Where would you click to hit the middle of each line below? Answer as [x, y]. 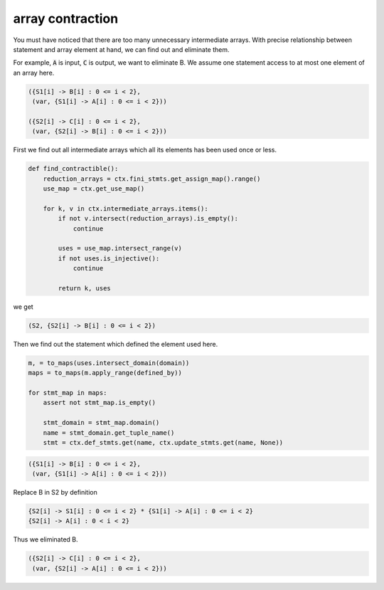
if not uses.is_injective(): [109, 258]
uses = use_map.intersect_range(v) [120, 248]
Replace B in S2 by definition [55, 492]
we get [23, 307]
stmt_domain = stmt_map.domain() [101, 423]
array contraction [66, 19]
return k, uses [85, 288]
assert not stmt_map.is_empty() [100, 403]
